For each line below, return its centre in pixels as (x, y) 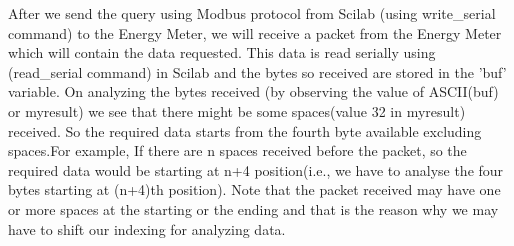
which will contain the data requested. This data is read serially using (222, 52)
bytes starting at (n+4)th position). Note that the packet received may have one (254, 189)
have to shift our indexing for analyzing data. (147, 228)
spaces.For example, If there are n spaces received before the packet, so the (237, 150)
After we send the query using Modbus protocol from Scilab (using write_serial (252, 13)
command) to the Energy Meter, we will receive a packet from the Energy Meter (255, 32)
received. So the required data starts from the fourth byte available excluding (245, 130)
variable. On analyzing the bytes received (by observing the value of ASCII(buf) (253, 91)
